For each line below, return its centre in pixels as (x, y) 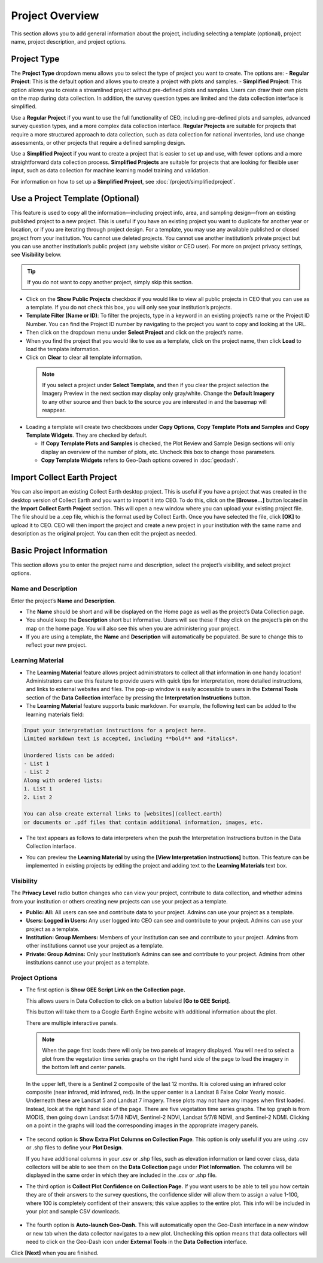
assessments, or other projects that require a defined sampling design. (98, 142)
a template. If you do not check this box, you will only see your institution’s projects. (129, 307)
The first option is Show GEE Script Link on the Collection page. (106, 990)
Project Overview (55, 16)
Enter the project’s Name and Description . (63, 601)
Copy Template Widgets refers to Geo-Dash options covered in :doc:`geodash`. (140, 460)
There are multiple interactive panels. (72, 1022)
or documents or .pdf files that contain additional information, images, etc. (144, 822)
